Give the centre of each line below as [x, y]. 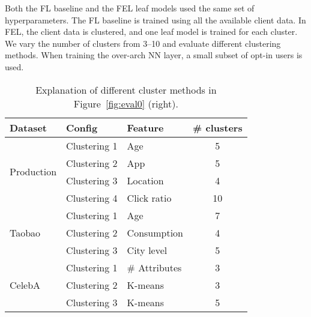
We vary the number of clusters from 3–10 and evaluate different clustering [143, 43]
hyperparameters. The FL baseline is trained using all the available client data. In [155, 20]
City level [147, 250]
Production [33, 172]
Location [145, 180]
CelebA [25, 285]
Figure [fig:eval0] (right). [126, 103]
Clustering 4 [92, 198]
